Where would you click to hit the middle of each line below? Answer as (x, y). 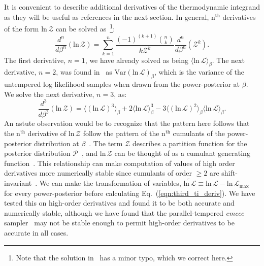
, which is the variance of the (200, 72)
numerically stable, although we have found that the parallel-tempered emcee (124, 212)
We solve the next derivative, (49, 94)
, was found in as (84, 72)
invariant (18, 183)
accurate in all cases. (36, 233)
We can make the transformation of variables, (110, 183)
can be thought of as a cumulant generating (182, 153)
